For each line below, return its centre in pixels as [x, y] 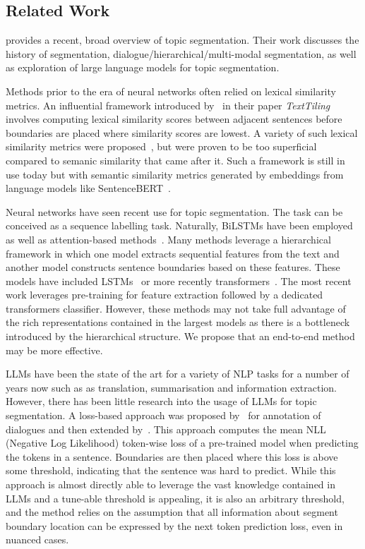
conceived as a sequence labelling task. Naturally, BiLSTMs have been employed [179, 225]
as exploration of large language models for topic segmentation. [143, 67]
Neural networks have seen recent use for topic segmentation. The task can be [174, 211]
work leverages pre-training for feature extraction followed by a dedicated [164, 295]
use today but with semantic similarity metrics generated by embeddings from [175, 174]
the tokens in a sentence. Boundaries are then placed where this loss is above [172, 456]
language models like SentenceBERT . [88, 188]
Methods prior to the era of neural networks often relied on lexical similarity [171, 91]
